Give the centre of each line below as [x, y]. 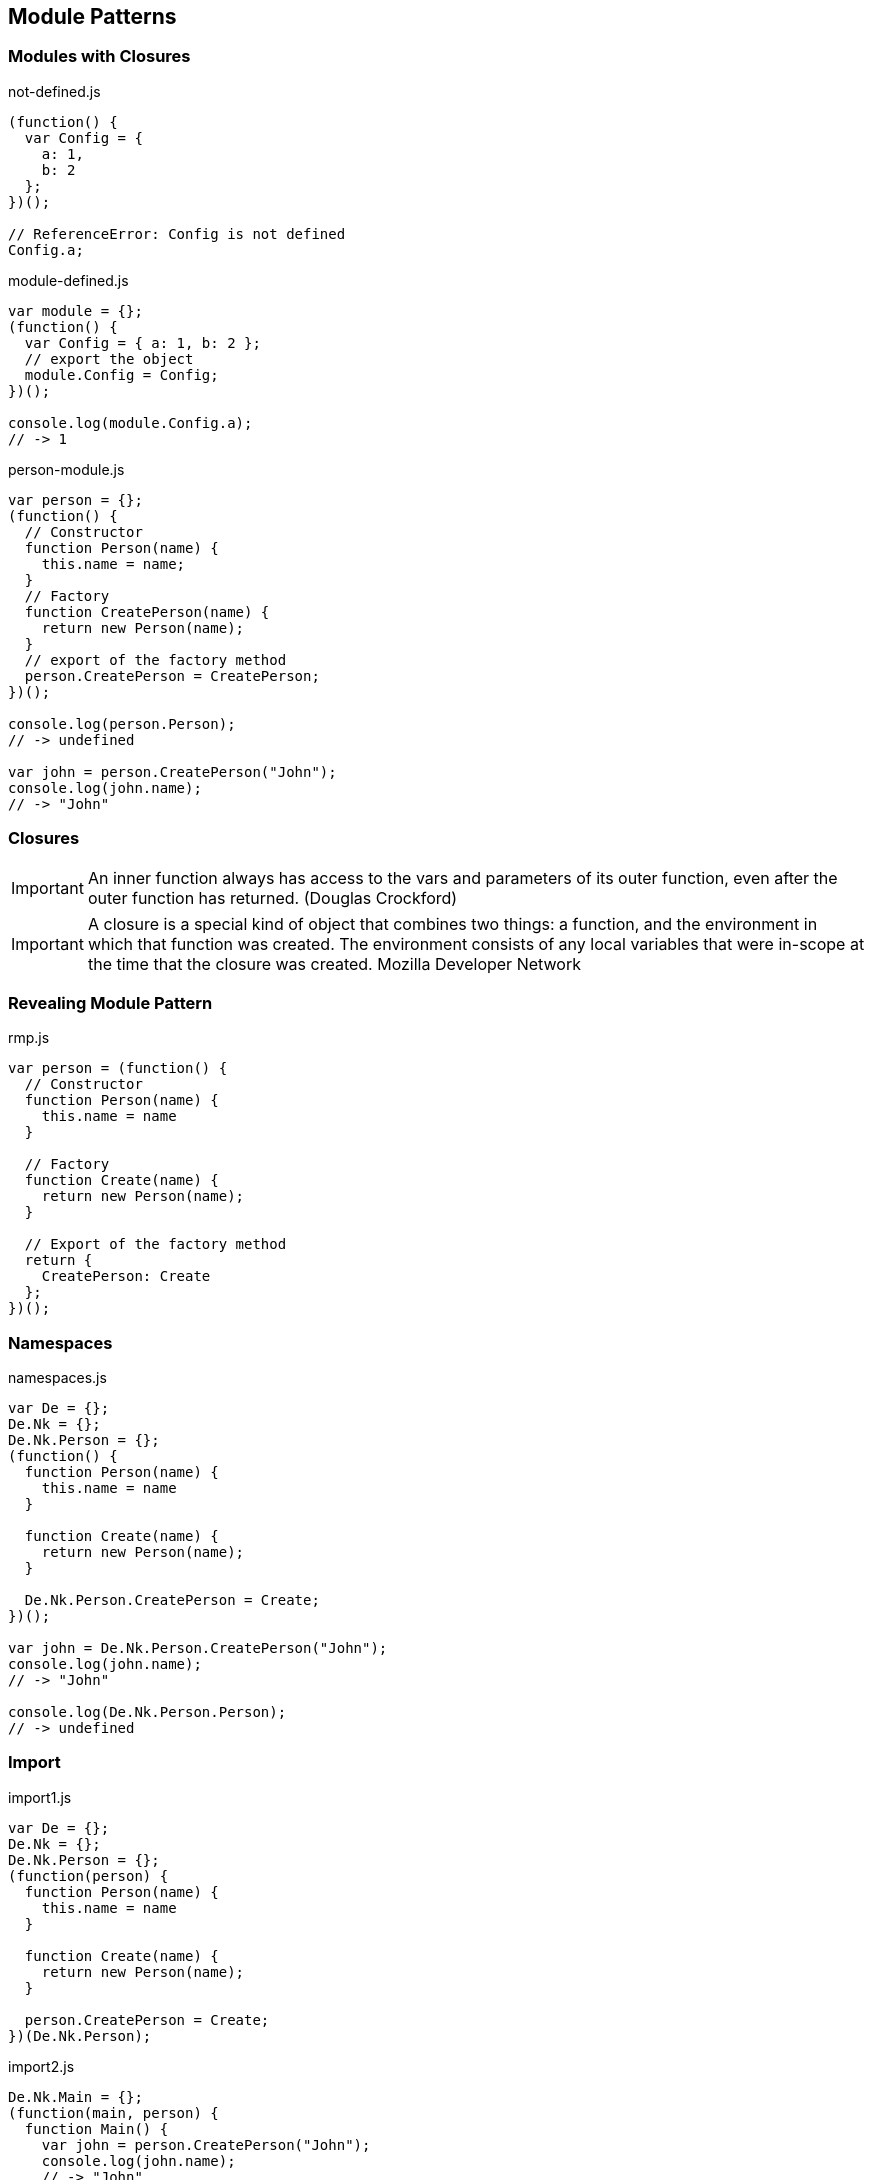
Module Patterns [92, 16]
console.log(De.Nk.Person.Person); [147, 1712]
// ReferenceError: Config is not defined [177, 233]
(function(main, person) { [113, 2112]
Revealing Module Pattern [110, 1002]
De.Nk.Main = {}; [75, 2096]
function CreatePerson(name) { [147, 611]
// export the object [109, 358]
